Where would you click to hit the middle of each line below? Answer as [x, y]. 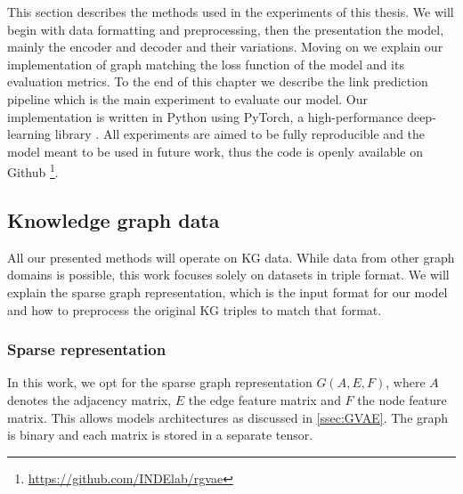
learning [29, 134]
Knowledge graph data [114, 219]
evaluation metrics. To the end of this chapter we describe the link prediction [218, 81]
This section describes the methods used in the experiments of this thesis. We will [231, 12]
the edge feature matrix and [264, 399]
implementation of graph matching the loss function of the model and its [206, 64]
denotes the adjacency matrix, [89, 399]
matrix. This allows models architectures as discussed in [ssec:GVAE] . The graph [228, 417]
